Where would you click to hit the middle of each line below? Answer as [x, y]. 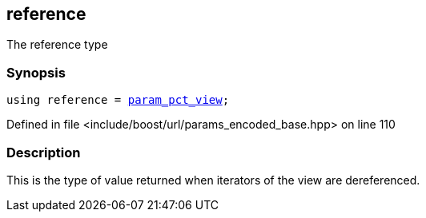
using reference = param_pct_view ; [118, 100]
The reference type [57, 45]
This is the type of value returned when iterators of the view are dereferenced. [213, 180]
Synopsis [36, 72]
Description [44, 152]
